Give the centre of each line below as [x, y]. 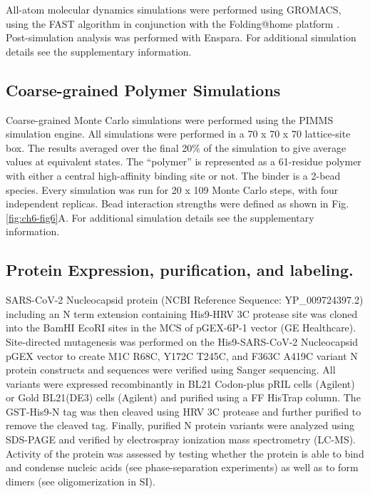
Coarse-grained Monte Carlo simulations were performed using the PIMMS [170, 119]
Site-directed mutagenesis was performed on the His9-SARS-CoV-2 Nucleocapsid [182, 341]
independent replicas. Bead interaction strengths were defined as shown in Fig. [178, 204]
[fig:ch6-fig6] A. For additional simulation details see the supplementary [160, 217]
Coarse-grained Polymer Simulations [143, 89]
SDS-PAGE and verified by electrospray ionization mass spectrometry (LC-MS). [181, 439]
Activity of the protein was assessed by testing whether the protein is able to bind [185, 453]
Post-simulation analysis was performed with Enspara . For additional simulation [181, 37]
